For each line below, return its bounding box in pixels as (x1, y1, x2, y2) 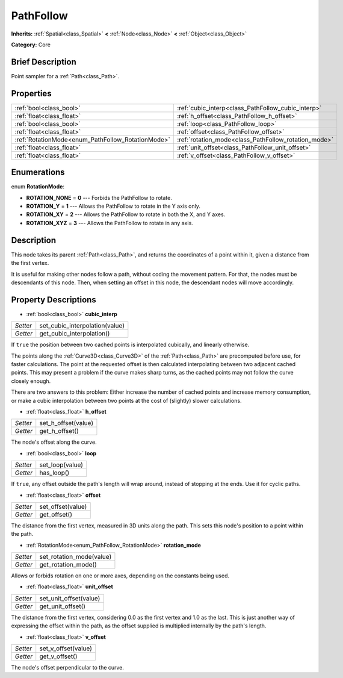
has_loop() (39, 468, 70, 477)
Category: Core (11, 41, 51, 48)
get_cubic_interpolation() (39, 329, 110, 338)
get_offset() (39, 510, 72, 518)
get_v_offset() (39, 652, 78, 661)
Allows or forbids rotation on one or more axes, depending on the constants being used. (11, 572, 230, 579)
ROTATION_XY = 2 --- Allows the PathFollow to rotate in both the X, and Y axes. (26, 211, 226, 218)
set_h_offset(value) (39, 419, 94, 428)
